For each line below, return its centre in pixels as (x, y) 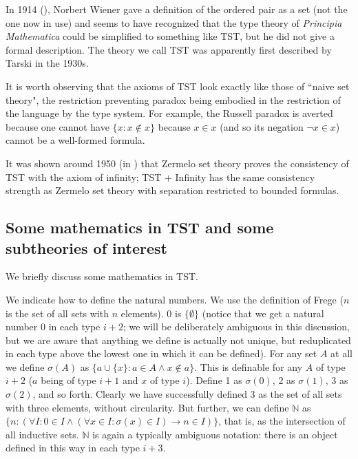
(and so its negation (262, 126)
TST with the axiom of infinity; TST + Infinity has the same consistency (160, 177)
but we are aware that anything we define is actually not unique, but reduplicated (178, 340)
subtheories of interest (86, 247)
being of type (69, 380)
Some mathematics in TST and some (140, 227)
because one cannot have (57, 126)
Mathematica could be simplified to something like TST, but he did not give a (170, 36)
